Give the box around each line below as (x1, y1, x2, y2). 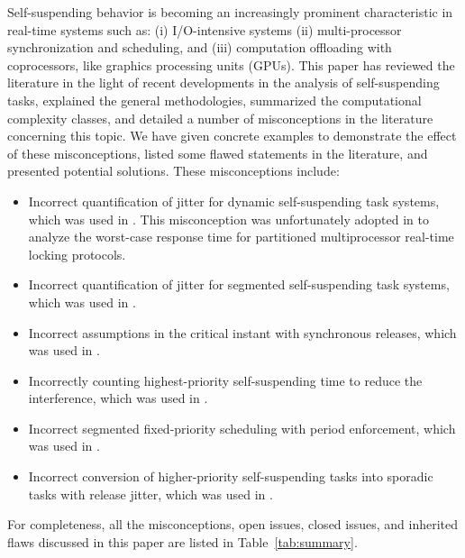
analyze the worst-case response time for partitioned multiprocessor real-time (28, 227, 454, 246)
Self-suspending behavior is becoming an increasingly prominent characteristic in (7, 3, 453, 21)
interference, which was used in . (28, 389, 208, 407)
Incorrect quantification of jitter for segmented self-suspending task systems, (28, 275, 450, 294)
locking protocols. (28, 244, 126, 263)
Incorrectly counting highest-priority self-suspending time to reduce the (28, 370, 423, 389)
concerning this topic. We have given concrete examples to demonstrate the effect (7, 126, 457, 145)
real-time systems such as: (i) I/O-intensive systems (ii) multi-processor (7, 20, 402, 39)
